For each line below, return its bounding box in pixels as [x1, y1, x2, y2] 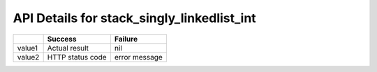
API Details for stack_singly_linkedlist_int [13, 10, 256, 26]
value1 [17, 43, 38, 53]
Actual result [47, 43, 89, 53]
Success [47, 34, 77, 44]
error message [114, 52, 163, 62]
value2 [17, 52, 40, 62]
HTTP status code [47, 52, 108, 62]
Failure [114, 34, 138, 44]
